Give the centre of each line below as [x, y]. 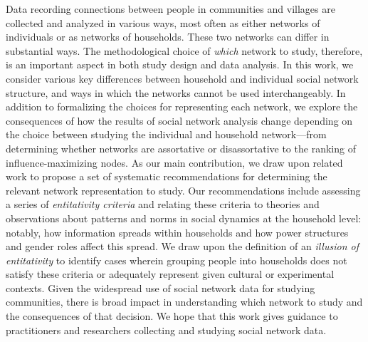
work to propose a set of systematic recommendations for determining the [167, 176]
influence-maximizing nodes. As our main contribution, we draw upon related [174, 162]
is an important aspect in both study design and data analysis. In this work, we [180, 64]
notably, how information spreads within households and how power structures [177, 232]
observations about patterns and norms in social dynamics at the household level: [184, 218]
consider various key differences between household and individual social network [182, 78]
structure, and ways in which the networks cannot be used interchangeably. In [176, 92]
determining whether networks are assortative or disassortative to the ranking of [181, 148]
